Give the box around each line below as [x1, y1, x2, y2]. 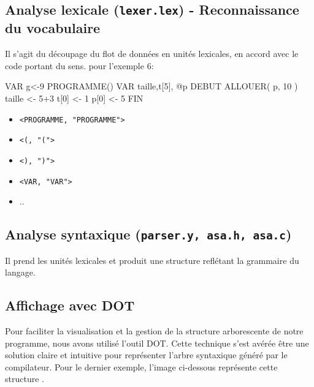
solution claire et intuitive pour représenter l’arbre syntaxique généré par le [5, 348, 288, 361]
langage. [5, 266, 36, 279]
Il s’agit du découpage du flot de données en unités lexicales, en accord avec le [5, 47, 299, 60]
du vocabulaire [5, 18, 101, 37]
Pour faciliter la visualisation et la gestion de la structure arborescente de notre [5, 324, 304, 337]
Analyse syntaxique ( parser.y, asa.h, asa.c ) [5, 225, 292, 244]
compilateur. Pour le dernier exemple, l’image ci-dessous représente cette [5, 360, 278, 373]
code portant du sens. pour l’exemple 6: [5, 59, 154, 72]
